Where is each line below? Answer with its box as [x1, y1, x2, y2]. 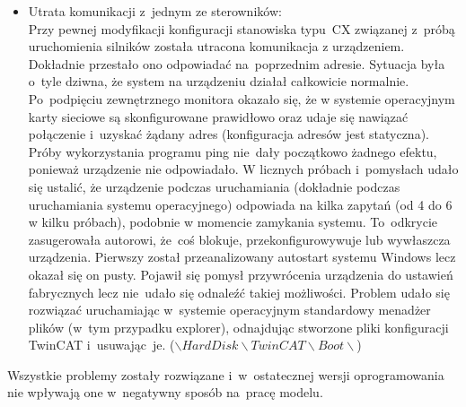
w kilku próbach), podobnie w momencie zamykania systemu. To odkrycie [28, 212, 438, 231]
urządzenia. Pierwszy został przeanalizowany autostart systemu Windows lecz [28, 247, 456, 266]
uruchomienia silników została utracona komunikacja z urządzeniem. [28, 37, 405, 56]
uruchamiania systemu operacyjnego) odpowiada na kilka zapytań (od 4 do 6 [28, 195, 453, 213]
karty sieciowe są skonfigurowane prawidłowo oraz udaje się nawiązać [28, 107, 409, 126]
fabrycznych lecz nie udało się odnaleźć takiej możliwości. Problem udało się [28, 282, 450, 301]
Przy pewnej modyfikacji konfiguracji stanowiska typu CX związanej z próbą [28, 19, 455, 38]
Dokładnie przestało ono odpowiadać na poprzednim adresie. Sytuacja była [28, 54, 445, 73]
